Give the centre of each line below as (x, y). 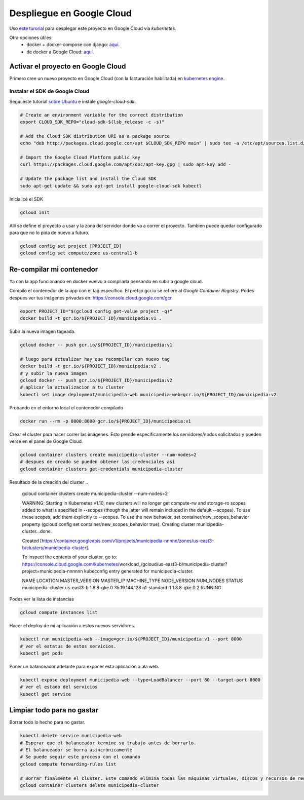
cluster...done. (37, 531)
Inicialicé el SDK (26, 199)
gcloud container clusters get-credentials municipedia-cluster (102, 469)
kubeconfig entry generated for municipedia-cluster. (139, 571)
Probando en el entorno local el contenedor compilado (66, 407)
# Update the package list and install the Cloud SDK (88, 179)
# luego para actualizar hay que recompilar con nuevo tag (95, 359)
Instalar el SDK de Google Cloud (49, 91)
